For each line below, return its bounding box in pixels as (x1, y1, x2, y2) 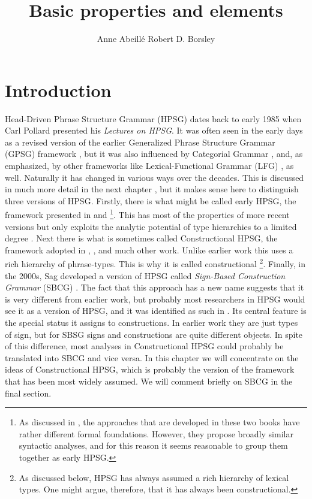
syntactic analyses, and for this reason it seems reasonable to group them (19, 439, 288, 452)
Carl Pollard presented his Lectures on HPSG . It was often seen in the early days (5, 124, 303, 137)
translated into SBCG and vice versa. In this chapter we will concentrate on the (5, 351, 299, 364)
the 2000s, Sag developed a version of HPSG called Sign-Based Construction (5, 269, 286, 282)
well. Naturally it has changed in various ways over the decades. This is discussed (5, 171, 304, 183)
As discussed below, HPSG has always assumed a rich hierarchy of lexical (19, 471, 289, 483)
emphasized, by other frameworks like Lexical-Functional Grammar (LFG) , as (5, 159, 294, 172)
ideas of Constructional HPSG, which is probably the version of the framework (5, 363, 295, 376)
